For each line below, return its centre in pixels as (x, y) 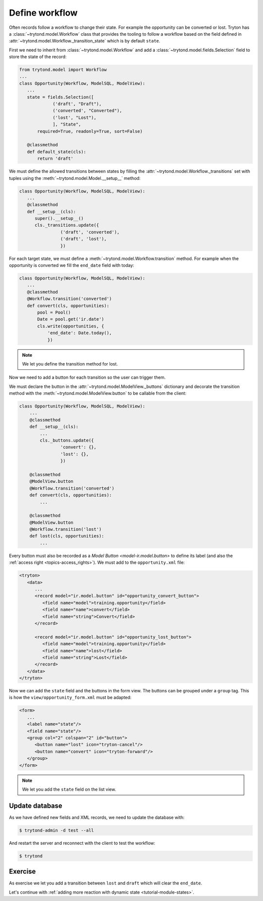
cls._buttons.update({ (67, 440)
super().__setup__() (59, 218)
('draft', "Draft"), (77, 104)
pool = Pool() (54, 312)
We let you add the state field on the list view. (69, 789)
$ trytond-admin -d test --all (57, 830)
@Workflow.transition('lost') (66, 529)
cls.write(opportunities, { (71, 326)
